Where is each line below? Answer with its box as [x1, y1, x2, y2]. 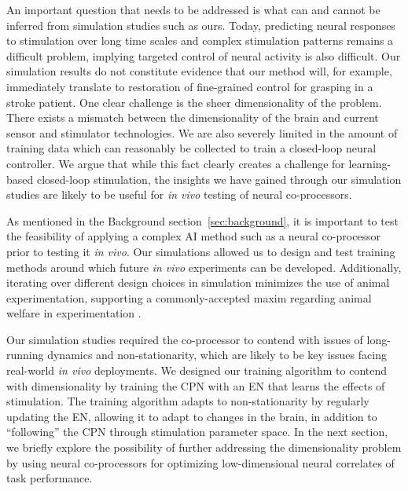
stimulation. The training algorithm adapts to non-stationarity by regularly [6, 393, 369, 409]
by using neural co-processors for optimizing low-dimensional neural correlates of [6, 454, 395, 471]
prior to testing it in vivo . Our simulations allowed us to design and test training [6, 243, 395, 259]
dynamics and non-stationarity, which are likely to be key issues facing [47, 346, 387, 363]
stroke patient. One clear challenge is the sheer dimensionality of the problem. [6, 93, 382, 110]
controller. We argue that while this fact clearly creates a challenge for [6, 155, 345, 171]
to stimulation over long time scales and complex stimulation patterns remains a [6, 32, 394, 49]
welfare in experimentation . [6, 305, 142, 321]
